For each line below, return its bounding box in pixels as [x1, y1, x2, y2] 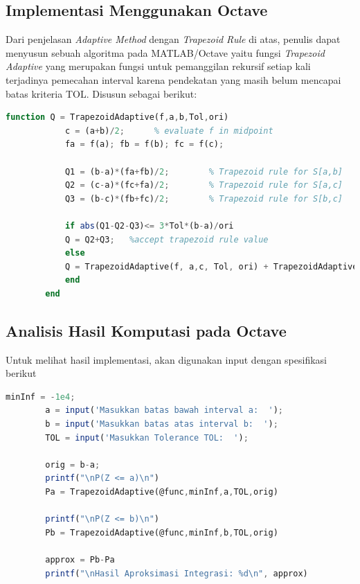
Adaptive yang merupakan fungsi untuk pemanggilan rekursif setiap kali [6, 59, 311, 73]
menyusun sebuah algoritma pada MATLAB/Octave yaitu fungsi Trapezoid [6, 45, 325, 60]
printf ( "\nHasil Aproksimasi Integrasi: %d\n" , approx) [45, 568, 308, 578]
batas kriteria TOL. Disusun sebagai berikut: [6, 86, 197, 100]
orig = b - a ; [45, 459, 100, 470]
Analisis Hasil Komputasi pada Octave [6, 319, 287, 341]
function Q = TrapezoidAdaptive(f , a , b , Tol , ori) [6, 112, 229, 123]
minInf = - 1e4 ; [6, 391, 75, 402]
